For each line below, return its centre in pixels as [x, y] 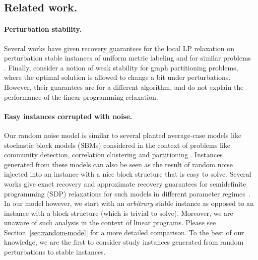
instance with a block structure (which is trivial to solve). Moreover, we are [119, 213]
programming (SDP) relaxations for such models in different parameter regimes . [127, 193]
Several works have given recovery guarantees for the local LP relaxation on [119, 48]
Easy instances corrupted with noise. [68, 116]
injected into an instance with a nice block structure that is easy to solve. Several [128, 174]
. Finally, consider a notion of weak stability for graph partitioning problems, [121, 67]
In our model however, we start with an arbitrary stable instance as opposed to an [129, 203]
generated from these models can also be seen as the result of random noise [119, 164]
